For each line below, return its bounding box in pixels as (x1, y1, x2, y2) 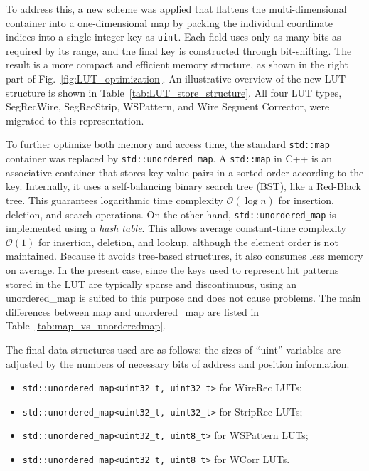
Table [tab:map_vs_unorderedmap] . (6, 318, 166, 333)
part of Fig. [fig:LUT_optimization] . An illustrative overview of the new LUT (6, 71, 346, 86)
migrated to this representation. (6, 112, 144, 127)
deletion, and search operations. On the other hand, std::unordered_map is (6, 206, 336, 221)
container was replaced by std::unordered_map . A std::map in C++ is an (6, 151, 332, 166)
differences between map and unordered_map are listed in (6, 304, 260, 319)
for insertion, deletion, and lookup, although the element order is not (38, 234, 338, 249)
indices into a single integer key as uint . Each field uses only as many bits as (6, 29, 341, 44)
